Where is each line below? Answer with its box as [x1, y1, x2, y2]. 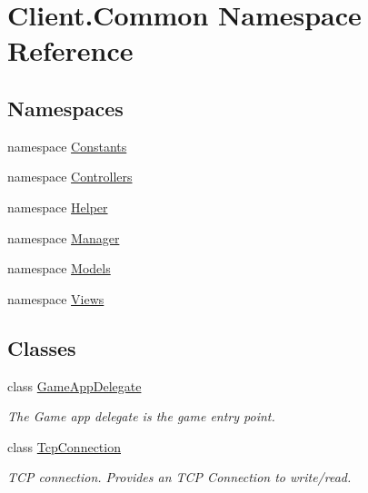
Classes [7, 333, 76, 361]
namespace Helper [7, 197, 108, 216]
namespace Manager [7, 228, 120, 247]
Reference [7, 32, 134, 69]
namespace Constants [7, 136, 127, 155]
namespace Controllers [7, 167, 133, 186]
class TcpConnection [7, 437, 121, 456]
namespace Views [7, 289, 104, 308]
